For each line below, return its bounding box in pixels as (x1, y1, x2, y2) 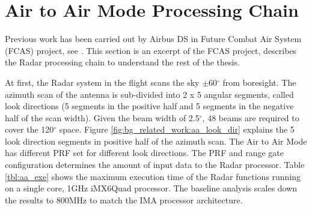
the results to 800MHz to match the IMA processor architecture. (5, 193, 243, 206)
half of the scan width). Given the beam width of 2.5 (5, 111, 200, 124)
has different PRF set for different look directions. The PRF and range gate (5, 146, 284, 159)
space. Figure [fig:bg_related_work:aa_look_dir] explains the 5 (59, 123, 295, 136)
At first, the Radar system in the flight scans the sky (5, 76, 200, 88)
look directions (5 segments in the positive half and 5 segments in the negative (5, 100, 294, 112)
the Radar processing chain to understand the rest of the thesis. (5, 56, 240, 68)
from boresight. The (222, 76, 296, 88)
